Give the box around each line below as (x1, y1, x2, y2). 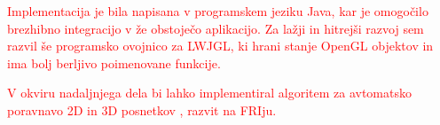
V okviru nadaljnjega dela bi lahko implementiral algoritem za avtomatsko (7, 83, 412, 102)
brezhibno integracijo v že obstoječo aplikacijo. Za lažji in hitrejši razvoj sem (7, 19, 424, 37)
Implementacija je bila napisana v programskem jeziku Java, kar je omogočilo (7, 2, 428, 20)
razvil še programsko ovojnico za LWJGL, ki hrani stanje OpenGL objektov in (7, 36, 434, 55)
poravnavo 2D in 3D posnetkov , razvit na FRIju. (7, 100, 277, 119)
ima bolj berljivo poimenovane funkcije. (7, 53, 221, 72)
